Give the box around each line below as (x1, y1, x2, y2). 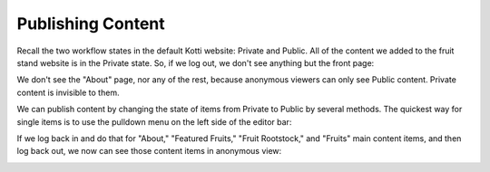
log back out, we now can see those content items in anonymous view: (16, 146, 282, 157)
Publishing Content (16, 14, 165, 33)
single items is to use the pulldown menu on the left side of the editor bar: (16, 116, 292, 127)
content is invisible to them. (16, 87, 120, 98)
